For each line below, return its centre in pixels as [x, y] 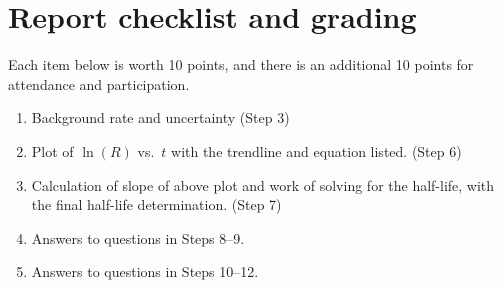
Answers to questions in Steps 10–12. [145, 271]
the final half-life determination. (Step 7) [156, 204]
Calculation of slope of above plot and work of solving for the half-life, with [263, 184]
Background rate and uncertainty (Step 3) [160, 117]
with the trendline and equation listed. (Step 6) [316, 150]
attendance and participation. [99, 83]
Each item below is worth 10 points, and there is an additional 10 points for [241, 64]
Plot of [52, 150]
